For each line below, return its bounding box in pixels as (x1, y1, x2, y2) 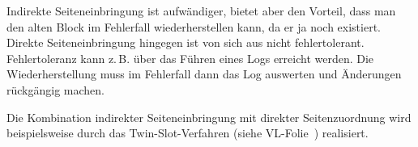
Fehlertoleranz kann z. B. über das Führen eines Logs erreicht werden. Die (6, 49, 374, 66)
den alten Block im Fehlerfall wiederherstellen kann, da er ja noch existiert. (6, 18, 381, 35)
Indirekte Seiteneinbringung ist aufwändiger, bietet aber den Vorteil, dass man (6, 2, 396, 19)
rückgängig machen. (6, 81, 104, 98)
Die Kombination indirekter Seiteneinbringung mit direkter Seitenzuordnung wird (6, 108, 412, 125)
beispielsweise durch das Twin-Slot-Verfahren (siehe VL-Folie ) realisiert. (6, 124, 369, 141)
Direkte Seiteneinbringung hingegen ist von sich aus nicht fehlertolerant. (6, 34, 365, 51)
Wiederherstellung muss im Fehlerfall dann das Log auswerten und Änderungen (6, 65, 402, 82)
